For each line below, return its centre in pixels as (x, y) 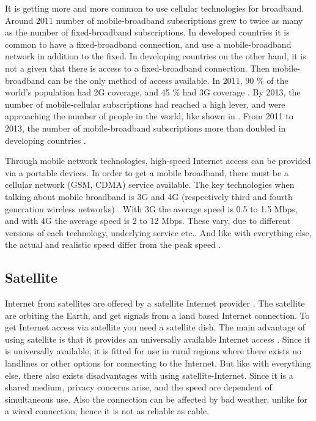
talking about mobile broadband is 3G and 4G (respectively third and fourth (149, 196)
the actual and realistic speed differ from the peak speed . (113, 244)
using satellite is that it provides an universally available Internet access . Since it (158, 339)
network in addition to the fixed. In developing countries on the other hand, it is (156, 56)
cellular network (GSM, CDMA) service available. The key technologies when (150, 184)
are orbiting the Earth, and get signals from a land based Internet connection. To (157, 315)
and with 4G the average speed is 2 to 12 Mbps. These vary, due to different (148, 221)
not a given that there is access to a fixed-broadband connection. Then (138, 68)
